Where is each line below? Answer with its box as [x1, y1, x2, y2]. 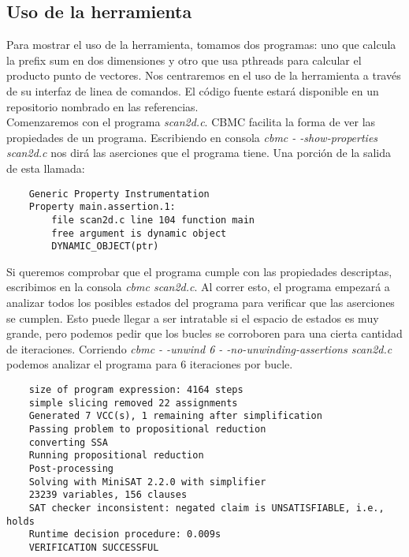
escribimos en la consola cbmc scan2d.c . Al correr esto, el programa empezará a [6, 278, 390, 295]
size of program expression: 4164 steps [28, 383, 244, 395]
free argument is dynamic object [51, 227, 227, 239]
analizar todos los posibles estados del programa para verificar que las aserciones [6, 294, 395, 311]
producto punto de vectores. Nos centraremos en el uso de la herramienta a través [6, 67, 401, 84]
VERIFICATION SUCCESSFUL [28, 541, 159, 553]
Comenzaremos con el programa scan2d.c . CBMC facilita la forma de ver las [6, 114, 376, 130]
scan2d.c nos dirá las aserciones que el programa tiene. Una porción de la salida [6, 144, 392, 161]
